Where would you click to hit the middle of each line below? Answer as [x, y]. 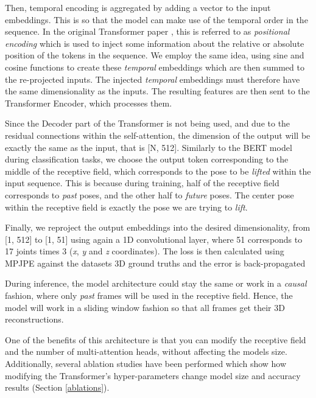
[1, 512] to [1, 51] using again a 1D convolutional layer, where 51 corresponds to [154, 239]
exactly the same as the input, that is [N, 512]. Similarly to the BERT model [149, 147]
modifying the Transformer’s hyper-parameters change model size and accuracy [153, 375]
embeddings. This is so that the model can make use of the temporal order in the [156, 19]
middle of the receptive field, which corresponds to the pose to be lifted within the [158, 171]
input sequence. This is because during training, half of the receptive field [142, 183]
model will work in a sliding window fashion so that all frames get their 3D [145, 307]
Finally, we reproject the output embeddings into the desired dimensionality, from [158, 227]
